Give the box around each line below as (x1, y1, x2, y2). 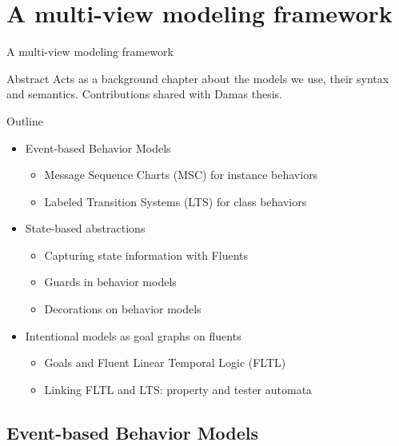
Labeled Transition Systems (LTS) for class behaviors (44, 193, 307, 209)
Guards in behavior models (44, 273, 177, 290)
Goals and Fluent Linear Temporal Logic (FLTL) (44, 354, 286, 371)
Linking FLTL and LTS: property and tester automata (44, 380, 313, 397)
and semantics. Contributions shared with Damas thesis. (6, 86, 282, 102)
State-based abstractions (25, 220, 146, 237)
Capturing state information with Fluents (44, 246, 249, 263)
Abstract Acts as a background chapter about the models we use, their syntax (6, 70, 389, 86)
